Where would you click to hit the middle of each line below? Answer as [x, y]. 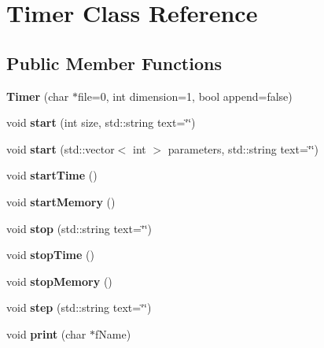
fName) [113, 333]
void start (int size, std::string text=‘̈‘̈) [101, 122]
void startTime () [52, 175]
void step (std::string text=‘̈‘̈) [79, 307]
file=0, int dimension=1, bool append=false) [185, 96]
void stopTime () [50, 255]
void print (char [46, 333]
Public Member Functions [114, 63]
